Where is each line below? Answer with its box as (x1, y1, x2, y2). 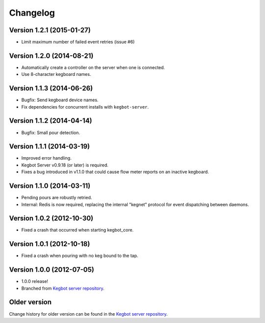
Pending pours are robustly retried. (21, 195, 92, 201)
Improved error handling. (21, 155, 72, 161)
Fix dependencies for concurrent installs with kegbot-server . (21, 104, 149, 110)
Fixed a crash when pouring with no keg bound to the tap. (21, 253, 138, 259)
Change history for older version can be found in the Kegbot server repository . (9, 311, 168, 317)
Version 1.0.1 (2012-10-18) (9, 240, 90, 248)
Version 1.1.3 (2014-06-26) (9, 84, 93, 92)
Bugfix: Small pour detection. (21, 130, 80, 136)
